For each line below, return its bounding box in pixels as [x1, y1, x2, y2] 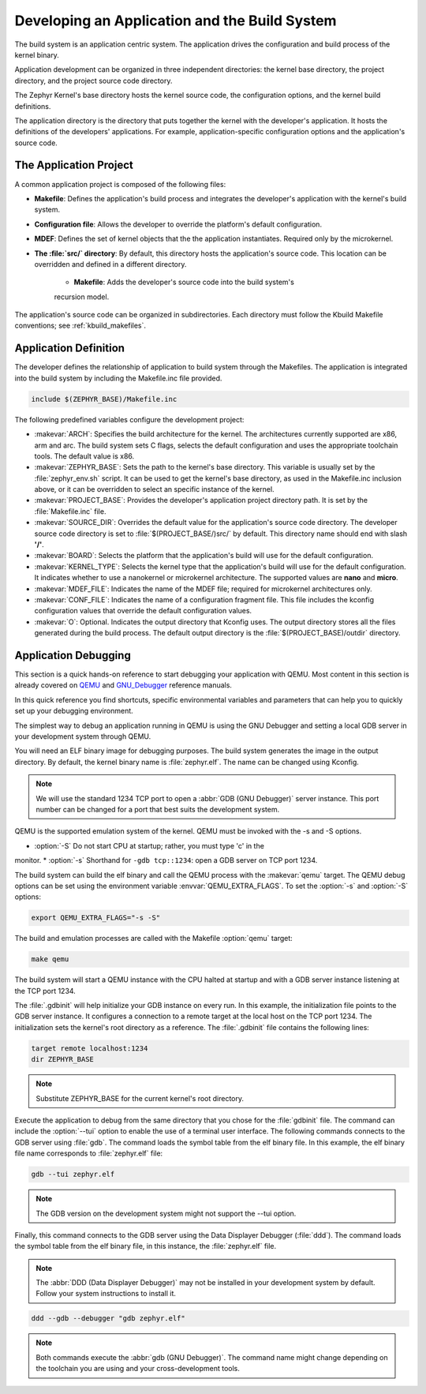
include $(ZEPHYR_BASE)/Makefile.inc [31, 395, 177, 403]
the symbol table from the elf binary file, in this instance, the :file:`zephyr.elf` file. [14, 1242, 277, 1251]
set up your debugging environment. [14, 706, 133, 716]
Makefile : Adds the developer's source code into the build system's [73, 277, 295, 287]
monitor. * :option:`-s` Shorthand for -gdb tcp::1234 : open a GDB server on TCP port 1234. [14, 856, 318, 865]
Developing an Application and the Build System [14, 12, 337, 29]
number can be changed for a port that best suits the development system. [35, 804, 280, 814]
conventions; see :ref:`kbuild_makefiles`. [14, 320, 146, 331]
